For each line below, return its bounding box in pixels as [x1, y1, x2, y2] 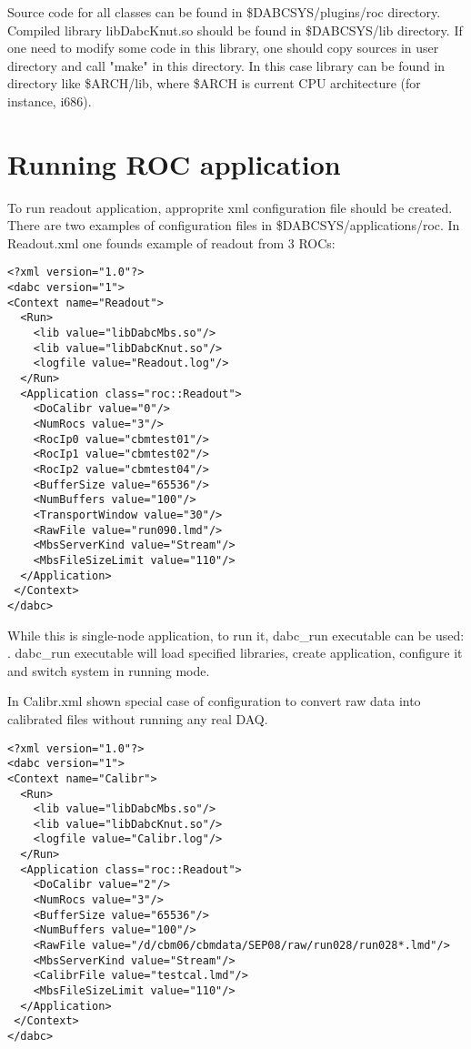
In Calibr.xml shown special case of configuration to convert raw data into [7, 691, 421, 711]
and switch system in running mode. [7, 661, 210, 680]
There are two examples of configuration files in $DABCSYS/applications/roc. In [7, 216, 460, 235]
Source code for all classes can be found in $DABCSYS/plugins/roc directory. [7, 3, 441, 21]
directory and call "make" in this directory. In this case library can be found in [7, 55, 446, 75]
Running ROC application [7, 145, 341, 182]
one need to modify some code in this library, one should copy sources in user [7, 38, 439, 57]
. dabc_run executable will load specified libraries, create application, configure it [7, 643, 463, 662]
